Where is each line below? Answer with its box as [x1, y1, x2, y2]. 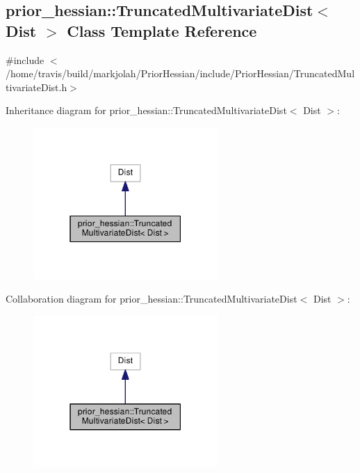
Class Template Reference [67, 19, 257, 41]
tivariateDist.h [6, 79, 67, 94]
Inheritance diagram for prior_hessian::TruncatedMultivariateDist [6, 103, 287, 118]
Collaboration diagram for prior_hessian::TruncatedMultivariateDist [6, 291, 297, 306]
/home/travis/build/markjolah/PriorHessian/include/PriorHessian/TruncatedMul [6, 66, 355, 81]
